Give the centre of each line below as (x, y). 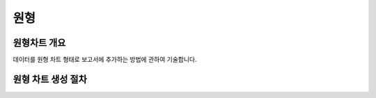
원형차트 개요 (39, 43)
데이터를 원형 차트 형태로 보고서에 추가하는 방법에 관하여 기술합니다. (105, 60)
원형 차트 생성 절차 (50, 79)
